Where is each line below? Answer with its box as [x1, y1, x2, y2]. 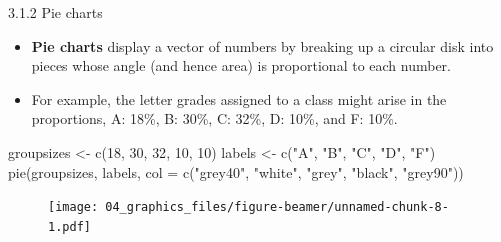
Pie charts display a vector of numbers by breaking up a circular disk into [31, 35, 494, 56]
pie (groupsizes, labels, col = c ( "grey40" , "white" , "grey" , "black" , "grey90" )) [8, 161, 464, 182]
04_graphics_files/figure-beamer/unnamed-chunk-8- [105, 200, 449, 215]
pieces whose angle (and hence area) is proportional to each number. [31, 55, 451, 76]
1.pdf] [48, 219, 91, 234]
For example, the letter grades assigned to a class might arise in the [31, 88, 447, 109]
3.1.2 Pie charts [8, 2, 103, 22]
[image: [48, 200, 99, 215]
